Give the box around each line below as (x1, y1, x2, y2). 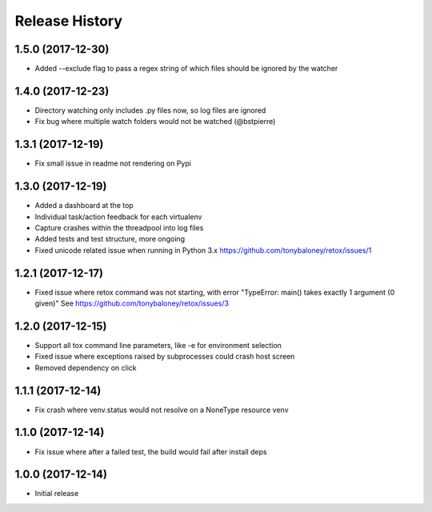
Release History (14, 12, 123, 30)
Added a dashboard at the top (34, 201, 134, 210)
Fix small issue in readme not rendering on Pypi (34, 158, 192, 168)
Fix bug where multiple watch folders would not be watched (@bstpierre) (34, 117, 276, 126)
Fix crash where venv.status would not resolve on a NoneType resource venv (34, 405, 289, 414)
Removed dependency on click (34, 362, 137, 372)
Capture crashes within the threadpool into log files (34, 222, 204, 232)
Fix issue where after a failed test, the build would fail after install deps (34, 446, 267, 456)
